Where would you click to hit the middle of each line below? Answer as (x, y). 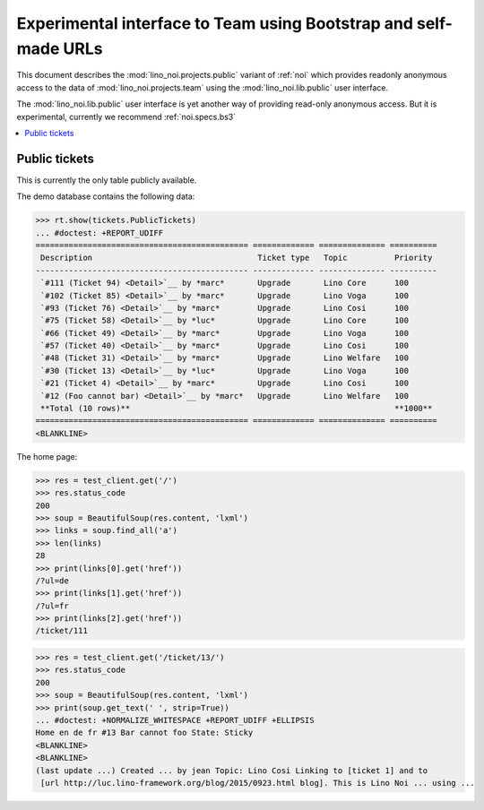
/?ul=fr (52, 606)
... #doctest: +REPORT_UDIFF (99, 233)
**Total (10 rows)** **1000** (237, 409)
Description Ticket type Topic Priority (237, 258)
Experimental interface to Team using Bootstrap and (215, 23)
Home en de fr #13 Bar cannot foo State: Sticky (144, 733)
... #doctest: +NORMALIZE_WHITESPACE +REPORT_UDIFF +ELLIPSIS (175, 720)
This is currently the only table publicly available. (107, 180)
